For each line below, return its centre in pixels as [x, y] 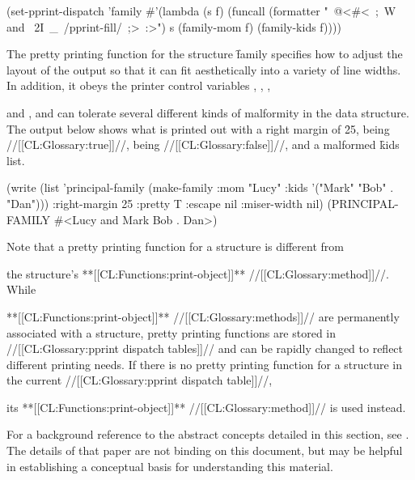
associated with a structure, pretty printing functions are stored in [172, 332]
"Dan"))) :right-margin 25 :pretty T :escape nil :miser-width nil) [165, 203]
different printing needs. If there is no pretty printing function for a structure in [205, 364]
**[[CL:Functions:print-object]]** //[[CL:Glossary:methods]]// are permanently [203, 316]
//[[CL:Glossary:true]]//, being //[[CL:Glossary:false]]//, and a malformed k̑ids [203, 144]
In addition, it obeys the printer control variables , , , [139, 85]
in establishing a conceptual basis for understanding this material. [170, 466]
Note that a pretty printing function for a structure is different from [175, 246]
